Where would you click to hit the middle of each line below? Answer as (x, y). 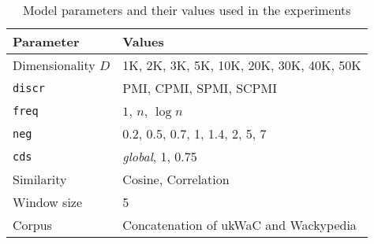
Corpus (32, 225)
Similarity (40, 179)
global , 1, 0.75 (160, 156)
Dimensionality (54, 65)
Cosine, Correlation (176, 179)
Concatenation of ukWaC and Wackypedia (239, 225)
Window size (48, 202)
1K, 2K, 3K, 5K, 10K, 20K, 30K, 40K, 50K (242, 65)
